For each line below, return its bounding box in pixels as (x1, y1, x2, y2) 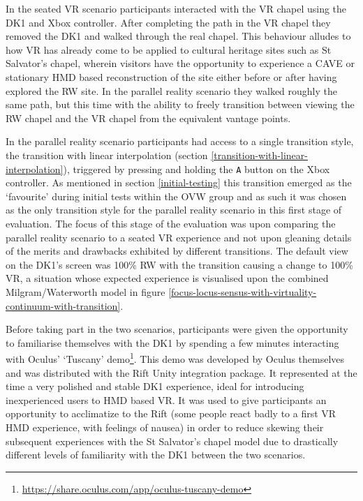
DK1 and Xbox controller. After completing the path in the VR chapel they (6, 15, 331, 29)
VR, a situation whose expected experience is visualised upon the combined (6, 271, 329, 285)
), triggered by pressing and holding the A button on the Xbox (63, 161, 330, 176)
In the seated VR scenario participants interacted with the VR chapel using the (6, 1, 347, 15)
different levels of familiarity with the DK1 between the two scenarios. (6, 447, 306, 462)
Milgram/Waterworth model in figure (6, 284, 165, 299)
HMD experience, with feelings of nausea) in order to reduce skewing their (6, 419, 324, 434)
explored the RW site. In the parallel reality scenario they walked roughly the (6, 83, 337, 98)
